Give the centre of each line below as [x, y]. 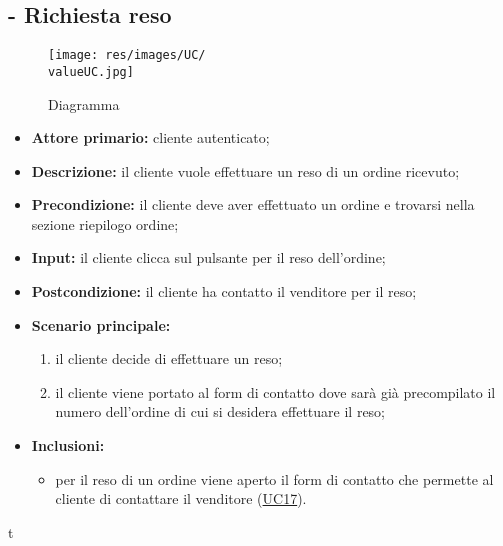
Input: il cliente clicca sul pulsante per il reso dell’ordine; [208, 257]
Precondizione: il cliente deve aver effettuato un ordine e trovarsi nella [253, 204]
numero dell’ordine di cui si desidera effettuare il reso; [220, 411]
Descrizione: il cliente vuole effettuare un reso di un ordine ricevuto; [245, 170]
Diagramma [84, 103]
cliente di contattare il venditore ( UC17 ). [181, 498]
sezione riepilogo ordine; [105, 223]
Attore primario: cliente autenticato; [150, 137]
